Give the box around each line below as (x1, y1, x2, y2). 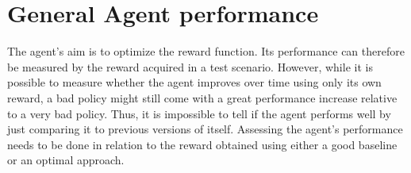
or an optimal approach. (7, 152, 125, 168)
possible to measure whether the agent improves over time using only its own (7, 74, 382, 90)
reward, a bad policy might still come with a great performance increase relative (7, 89, 398, 106)
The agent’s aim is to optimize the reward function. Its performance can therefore (7, 43, 405, 60)
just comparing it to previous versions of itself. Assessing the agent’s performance (7, 121, 403, 137)
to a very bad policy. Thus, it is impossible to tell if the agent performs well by (7, 105, 391, 121)
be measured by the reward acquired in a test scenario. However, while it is (7, 58, 373, 75)
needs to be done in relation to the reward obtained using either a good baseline (7, 136, 398, 152)
